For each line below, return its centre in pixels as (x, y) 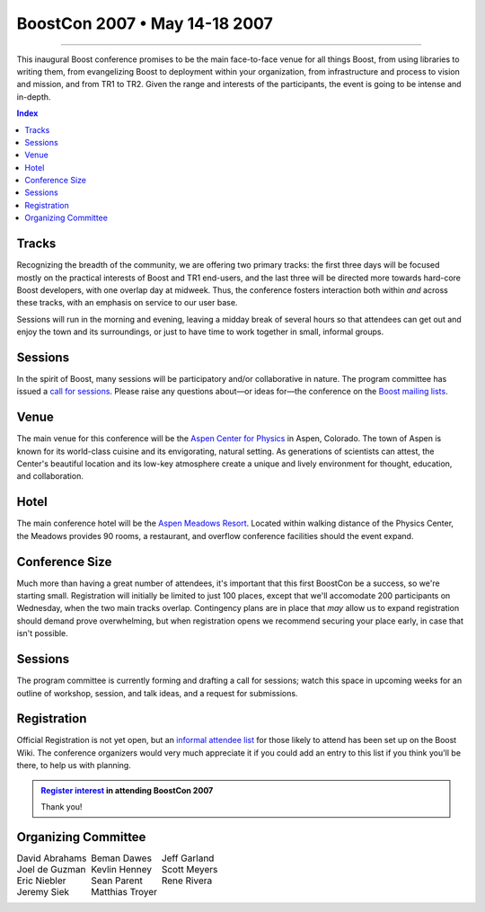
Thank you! (62, 807)
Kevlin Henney (122, 869)
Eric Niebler (41, 881)
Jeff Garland (188, 858)
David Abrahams (52, 858)
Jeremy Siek (43, 891)
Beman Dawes (122, 858)
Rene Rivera (187, 881)
